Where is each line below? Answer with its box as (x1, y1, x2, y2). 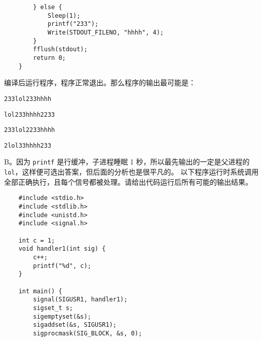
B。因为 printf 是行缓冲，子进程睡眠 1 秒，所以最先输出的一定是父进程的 (4, 156, 250, 167)
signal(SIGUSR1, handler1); (33, 296, 128, 303)
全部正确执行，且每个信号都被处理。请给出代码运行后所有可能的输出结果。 (4, 176, 252, 187)
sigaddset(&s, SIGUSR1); (33, 321, 117, 329)
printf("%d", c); (33, 262, 91, 269)
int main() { (18, 287, 62, 295)
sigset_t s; (33, 304, 73, 312)
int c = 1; (18, 236, 55, 244)
